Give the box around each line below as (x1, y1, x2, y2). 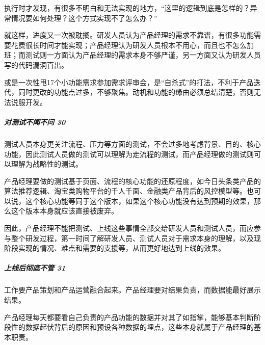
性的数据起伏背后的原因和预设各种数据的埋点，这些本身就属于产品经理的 (11, 322, 254, 332)
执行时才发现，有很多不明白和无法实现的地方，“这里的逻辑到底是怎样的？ (4, 3, 250, 13)
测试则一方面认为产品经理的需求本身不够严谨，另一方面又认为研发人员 (25, 49, 261, 60)
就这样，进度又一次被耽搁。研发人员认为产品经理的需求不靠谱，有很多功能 (4, 30, 254, 40)
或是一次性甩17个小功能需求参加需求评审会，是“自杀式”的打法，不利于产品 (4, 76, 254, 87)
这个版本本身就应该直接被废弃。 (11, 205, 118, 216)
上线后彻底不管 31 (4, 262, 66, 273)
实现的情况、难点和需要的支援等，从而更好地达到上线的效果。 (18, 243, 225, 253)
